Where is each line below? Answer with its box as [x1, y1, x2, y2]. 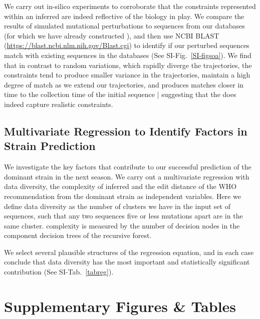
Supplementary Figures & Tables [4, 295, 236, 316]
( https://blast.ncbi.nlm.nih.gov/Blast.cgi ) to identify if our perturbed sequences [4, 40, 249, 50]
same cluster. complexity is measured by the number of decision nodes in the [4, 220, 240, 230]
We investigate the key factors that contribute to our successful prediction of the [4, 161, 251, 172]
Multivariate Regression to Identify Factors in [4, 123, 247, 138]
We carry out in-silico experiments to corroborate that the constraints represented [4, 1, 256, 11]
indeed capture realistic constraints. [4, 98, 113, 109]
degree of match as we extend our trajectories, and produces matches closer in [4, 79, 244, 89]
